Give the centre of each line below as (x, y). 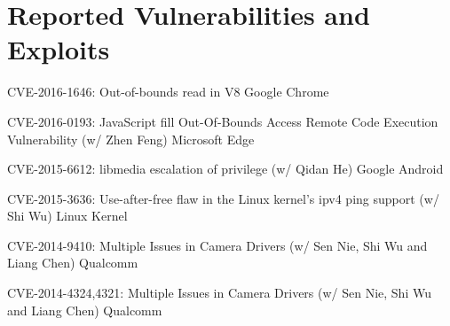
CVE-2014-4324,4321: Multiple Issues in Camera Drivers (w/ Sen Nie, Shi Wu (219, 293)
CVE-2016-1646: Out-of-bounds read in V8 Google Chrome (168, 92)
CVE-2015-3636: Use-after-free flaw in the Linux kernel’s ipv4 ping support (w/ (223, 198)
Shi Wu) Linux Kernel (67, 216)
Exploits (59, 49)
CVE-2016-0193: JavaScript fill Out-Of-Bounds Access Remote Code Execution (223, 121)
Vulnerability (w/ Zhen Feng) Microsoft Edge (131, 139)
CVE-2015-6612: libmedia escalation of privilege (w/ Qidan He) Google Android (225, 169)
